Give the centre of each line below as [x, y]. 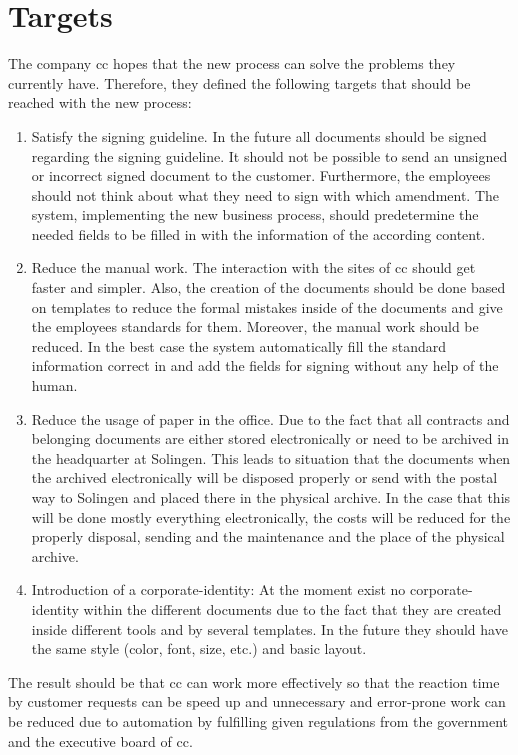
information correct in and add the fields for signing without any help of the [265, 365]
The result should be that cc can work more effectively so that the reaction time [254, 681]
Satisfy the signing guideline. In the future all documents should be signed [259, 135]
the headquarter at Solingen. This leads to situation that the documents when [271, 457]
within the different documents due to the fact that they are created [292, 608]
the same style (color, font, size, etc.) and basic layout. [199, 648]
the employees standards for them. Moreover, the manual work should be [255, 326]
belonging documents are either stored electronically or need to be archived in [270, 438]
